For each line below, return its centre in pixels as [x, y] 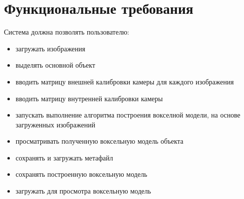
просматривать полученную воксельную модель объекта [100, 141]
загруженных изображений [55, 124]
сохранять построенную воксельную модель [81, 174]
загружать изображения [51, 48]
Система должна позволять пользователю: [67, 32]
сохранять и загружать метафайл [64, 157]
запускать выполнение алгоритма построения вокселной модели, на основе [128, 115]
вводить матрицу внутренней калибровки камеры [89, 98]
